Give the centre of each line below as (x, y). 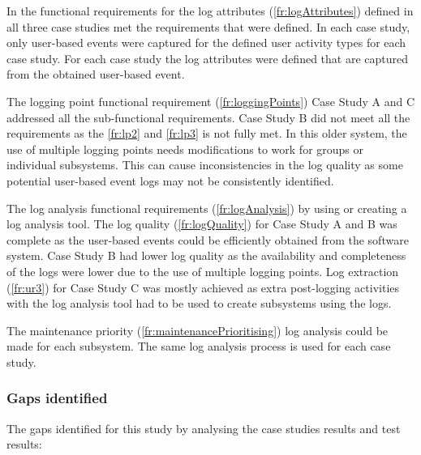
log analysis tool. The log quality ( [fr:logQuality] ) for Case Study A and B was (202, 224)
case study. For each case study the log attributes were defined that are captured (208, 58)
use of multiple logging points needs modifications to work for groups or (185, 149)
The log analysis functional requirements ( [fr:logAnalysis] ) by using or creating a (207, 208)
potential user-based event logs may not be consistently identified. (170, 180)
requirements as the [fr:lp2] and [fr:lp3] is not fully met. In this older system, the (207, 133)
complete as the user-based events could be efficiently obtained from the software (208, 239)
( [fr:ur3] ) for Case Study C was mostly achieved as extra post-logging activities (203, 287)
